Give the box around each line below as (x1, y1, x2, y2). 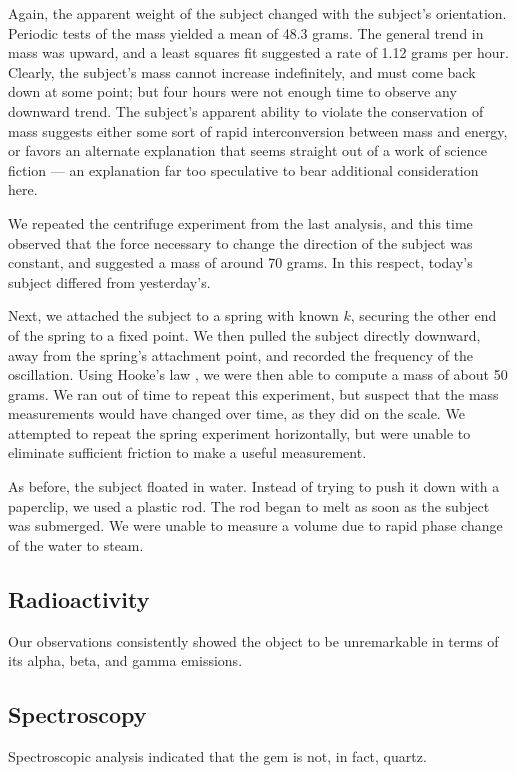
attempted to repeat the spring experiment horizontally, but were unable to (8, 422, 471, 443)
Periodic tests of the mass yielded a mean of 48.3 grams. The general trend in (8, 22, 484, 43)
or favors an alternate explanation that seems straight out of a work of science (8, 140, 487, 161)
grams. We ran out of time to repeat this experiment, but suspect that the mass (8, 383, 499, 404)
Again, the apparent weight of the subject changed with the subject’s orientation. (8, 3, 507, 23)
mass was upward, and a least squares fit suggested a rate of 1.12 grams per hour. (8, 42, 509, 63)
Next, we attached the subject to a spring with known (8, 305, 339, 326)
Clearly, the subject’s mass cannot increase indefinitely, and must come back (8, 61, 476, 82)
